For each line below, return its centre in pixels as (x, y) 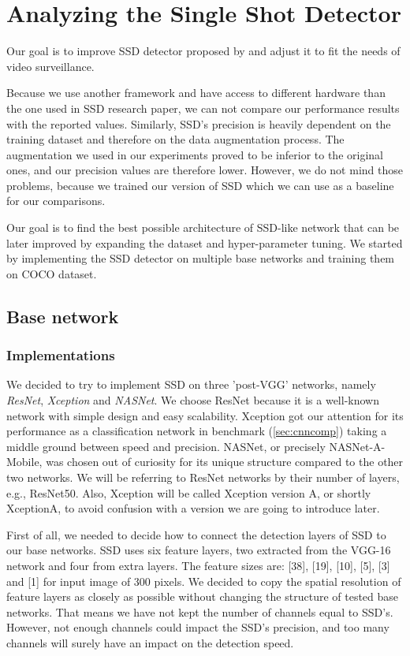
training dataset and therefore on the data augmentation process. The (175, 139)
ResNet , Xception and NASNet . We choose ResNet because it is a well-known (193, 400)
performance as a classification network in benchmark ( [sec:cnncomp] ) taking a (197, 431)
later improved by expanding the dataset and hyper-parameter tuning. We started (205, 242)
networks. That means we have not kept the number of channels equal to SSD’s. (200, 611)
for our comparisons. (56, 201)
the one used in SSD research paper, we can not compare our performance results (203, 108)
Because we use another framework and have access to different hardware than (196, 93)
